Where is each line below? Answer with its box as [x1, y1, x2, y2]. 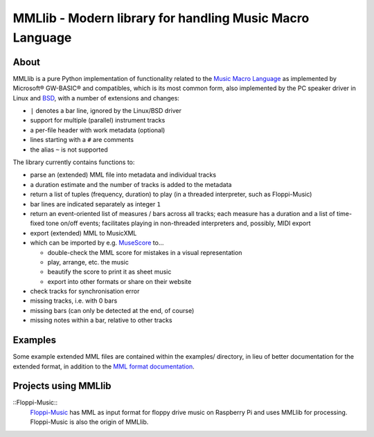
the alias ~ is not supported [30, 145, 108, 154]
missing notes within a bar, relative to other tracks [30, 316, 172, 325]
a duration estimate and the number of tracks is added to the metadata [30, 180, 232, 188]
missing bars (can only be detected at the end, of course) [30, 306, 195, 314]
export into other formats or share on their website [47, 277, 192, 285]
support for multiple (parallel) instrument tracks [30, 116, 166, 125]
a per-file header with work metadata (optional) [30, 125, 166, 134]
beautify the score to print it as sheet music [47, 267, 172, 276]
